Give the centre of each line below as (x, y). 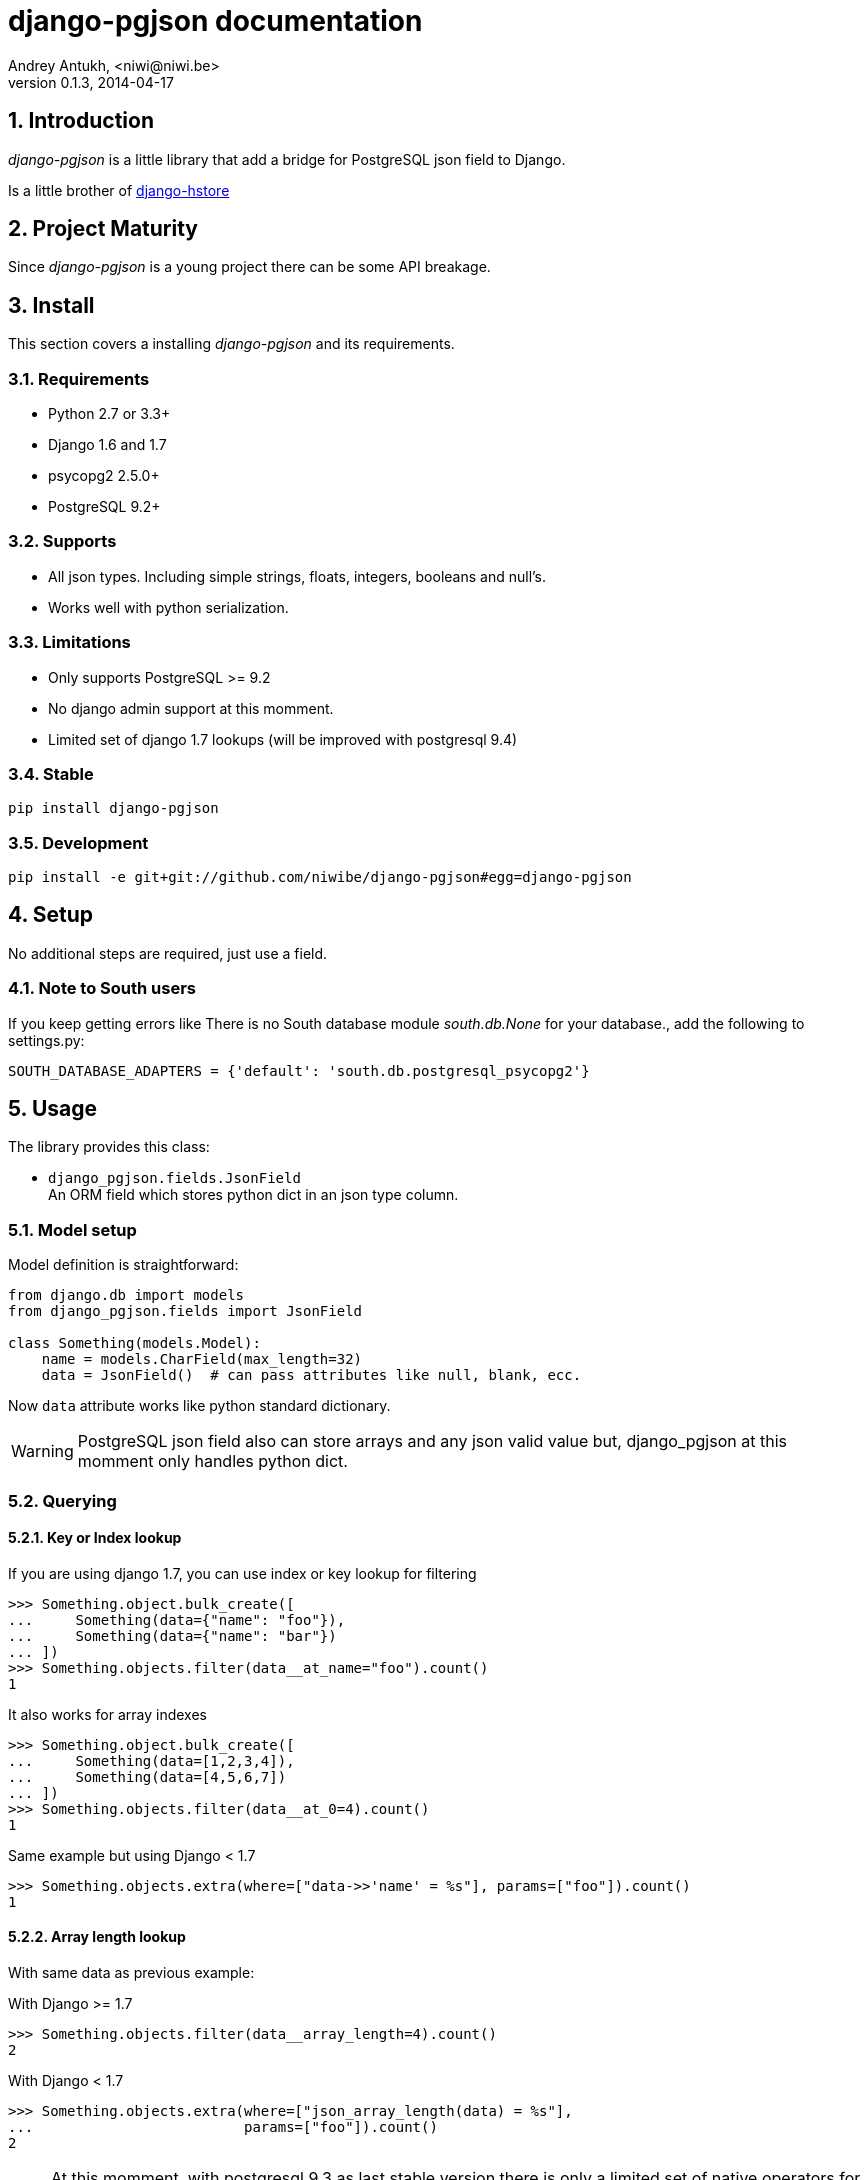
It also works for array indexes (107, 1714)
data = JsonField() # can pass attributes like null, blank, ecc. (311, 1375)
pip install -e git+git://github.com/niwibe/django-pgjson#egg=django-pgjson (320, 877)
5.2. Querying (62, 1500)
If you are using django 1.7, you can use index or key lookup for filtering (242, 1573)
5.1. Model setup (72, 1229)
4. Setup (51, 915)
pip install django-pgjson (113, 808)
